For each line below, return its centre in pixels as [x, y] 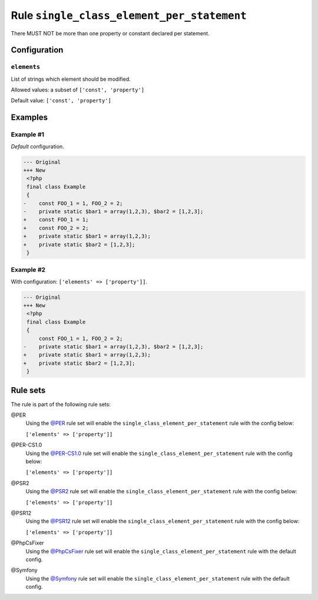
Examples [29, 118]
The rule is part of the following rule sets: [61, 404]
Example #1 [27, 134]
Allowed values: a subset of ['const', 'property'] [77, 90]
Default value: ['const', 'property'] [61, 101]
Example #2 [28, 270]
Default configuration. [37, 146]
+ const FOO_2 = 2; [56, 228]
